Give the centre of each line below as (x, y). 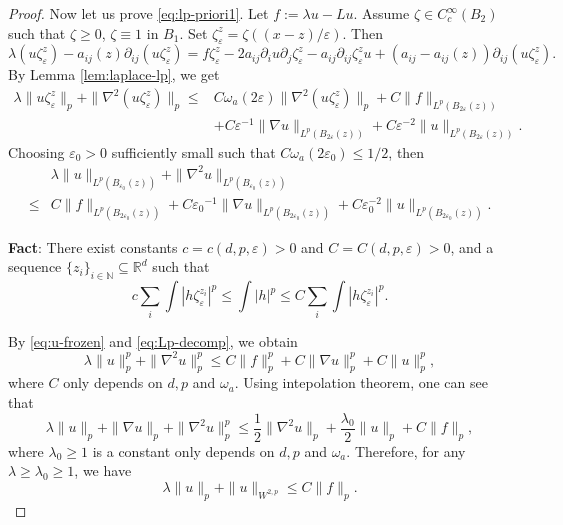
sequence (35, 266)
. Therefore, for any (406, 450)
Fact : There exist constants (93, 246)
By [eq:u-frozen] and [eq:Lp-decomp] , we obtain (153, 340)
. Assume (381, 13)
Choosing (36, 151)
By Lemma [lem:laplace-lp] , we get (114, 74)
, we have (103, 470)
